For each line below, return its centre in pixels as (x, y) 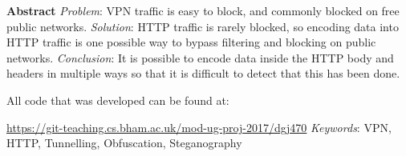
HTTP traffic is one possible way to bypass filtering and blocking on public (191, 42)
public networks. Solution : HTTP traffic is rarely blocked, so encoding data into (203, 26)
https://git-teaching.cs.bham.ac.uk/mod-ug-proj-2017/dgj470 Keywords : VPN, (199, 127)
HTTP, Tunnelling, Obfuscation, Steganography (124, 143)
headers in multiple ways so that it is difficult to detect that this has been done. (203, 73)
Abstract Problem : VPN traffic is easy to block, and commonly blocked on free (203, 10)
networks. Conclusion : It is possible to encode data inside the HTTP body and (200, 57)
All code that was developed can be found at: (118, 100)
